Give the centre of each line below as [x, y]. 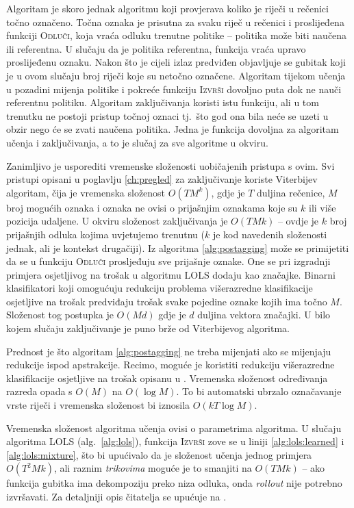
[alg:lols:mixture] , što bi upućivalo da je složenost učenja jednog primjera [159, 454]
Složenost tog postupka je [60, 315]
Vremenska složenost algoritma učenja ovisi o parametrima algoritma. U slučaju [174, 428]
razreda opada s [39, 391]
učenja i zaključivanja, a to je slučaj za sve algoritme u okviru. [137, 142]
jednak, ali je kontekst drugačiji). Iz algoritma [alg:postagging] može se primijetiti [178, 247]
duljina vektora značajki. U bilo [264, 315]
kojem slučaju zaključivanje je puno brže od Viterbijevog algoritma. [148, 328]
